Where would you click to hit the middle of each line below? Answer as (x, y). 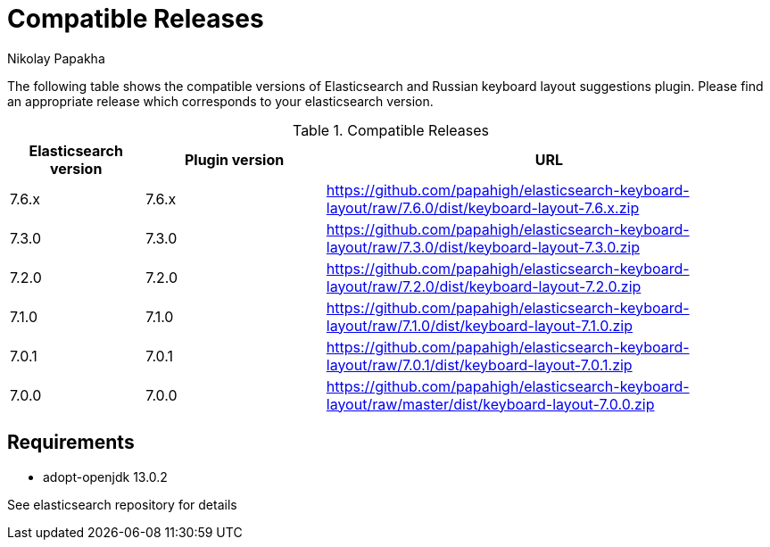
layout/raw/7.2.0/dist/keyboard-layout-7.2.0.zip (484, 286)
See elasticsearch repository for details (122, 504)
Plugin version (234, 159)
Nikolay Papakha (56, 58)
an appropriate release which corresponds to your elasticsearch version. (220, 101)
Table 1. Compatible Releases (391, 130)
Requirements (71, 443)
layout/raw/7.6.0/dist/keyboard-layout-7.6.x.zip (483, 207)
